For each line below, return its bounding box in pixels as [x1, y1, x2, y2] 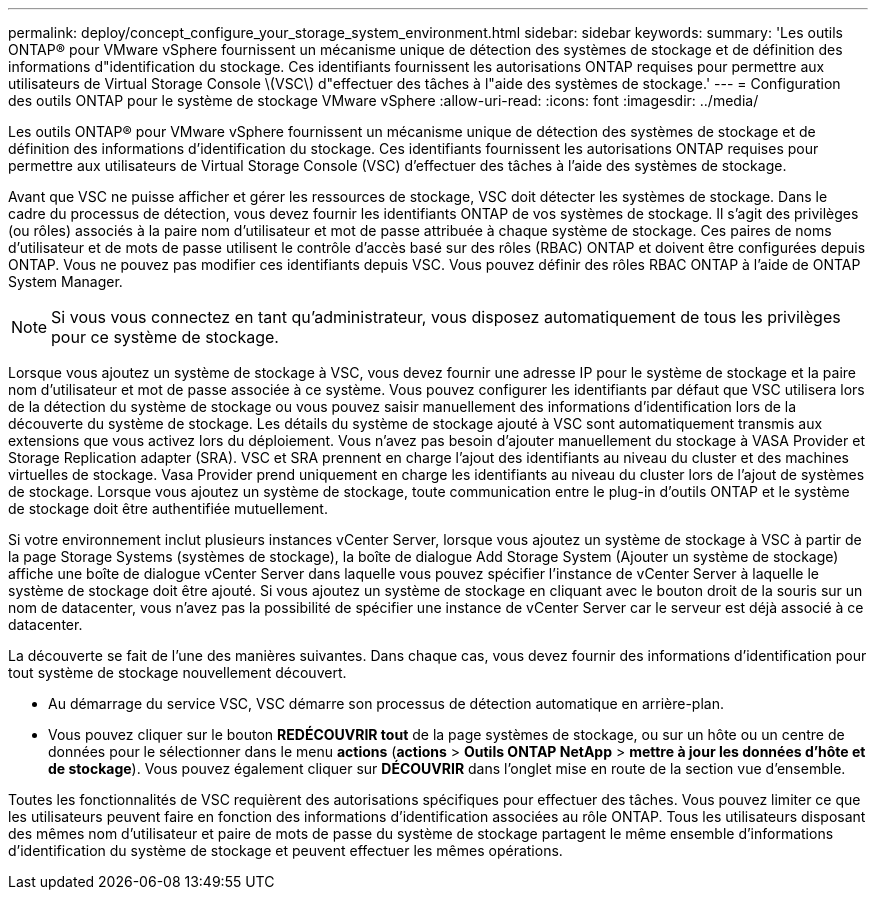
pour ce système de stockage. [51, 327, 279, 347]
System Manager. [8, 273, 123, 290]
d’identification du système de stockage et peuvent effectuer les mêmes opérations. [8, 842, 563, 859]
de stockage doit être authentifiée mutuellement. [8, 500, 328, 517]
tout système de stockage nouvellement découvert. [8, 664, 347, 681]
